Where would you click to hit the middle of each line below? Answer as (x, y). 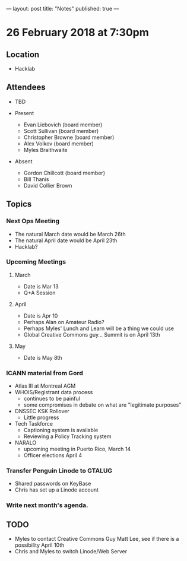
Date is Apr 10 (41, 316)
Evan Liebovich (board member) (63, 125)
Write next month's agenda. (47, 505)
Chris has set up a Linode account (57, 490)
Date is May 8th (43, 357)
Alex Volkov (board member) (58, 143)
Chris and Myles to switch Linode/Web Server (71, 552)
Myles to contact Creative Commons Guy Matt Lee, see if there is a (97, 539)
